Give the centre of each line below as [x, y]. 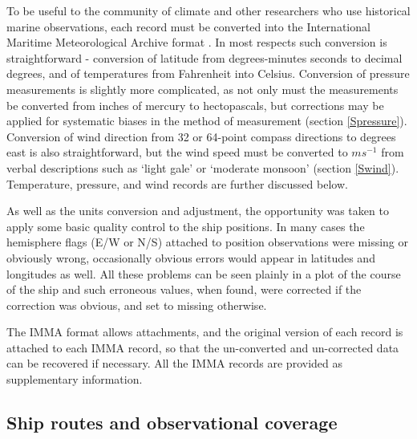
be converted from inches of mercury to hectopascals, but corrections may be [195, 105]
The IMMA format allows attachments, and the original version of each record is [205, 332]
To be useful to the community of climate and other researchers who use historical [208, 10]
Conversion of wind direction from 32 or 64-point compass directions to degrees [201, 136]
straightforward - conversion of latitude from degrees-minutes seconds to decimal [204, 57]
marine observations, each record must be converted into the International [188, 26]
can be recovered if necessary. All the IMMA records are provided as [174, 363]
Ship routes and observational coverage [172, 423]
